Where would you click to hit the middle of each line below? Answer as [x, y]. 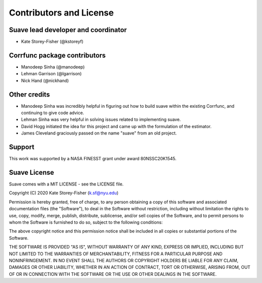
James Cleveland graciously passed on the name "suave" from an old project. [99, 133]
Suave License [32, 172]
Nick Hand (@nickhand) [45, 81]
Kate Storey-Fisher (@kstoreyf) [52, 42]
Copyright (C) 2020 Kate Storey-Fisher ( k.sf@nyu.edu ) [64, 193]
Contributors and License [61, 13]
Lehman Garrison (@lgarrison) [51, 74]
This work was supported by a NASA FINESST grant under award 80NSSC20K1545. [93, 159]
